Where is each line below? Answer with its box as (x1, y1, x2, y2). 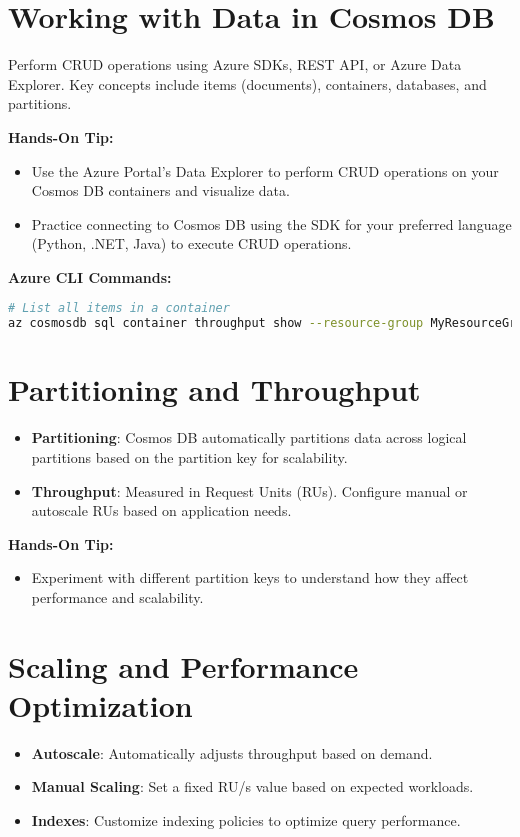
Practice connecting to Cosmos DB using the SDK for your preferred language (31, 213, 512, 234)
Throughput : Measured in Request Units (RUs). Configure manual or (31, 480, 468, 501)
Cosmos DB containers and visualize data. (31, 180, 290, 201)
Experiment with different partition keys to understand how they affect (31, 567, 469, 588)
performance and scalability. (31, 586, 204, 607)
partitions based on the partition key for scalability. (31, 446, 348, 467)
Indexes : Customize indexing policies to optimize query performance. (31, 810, 461, 830)
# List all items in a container (8, 301, 230, 316)
